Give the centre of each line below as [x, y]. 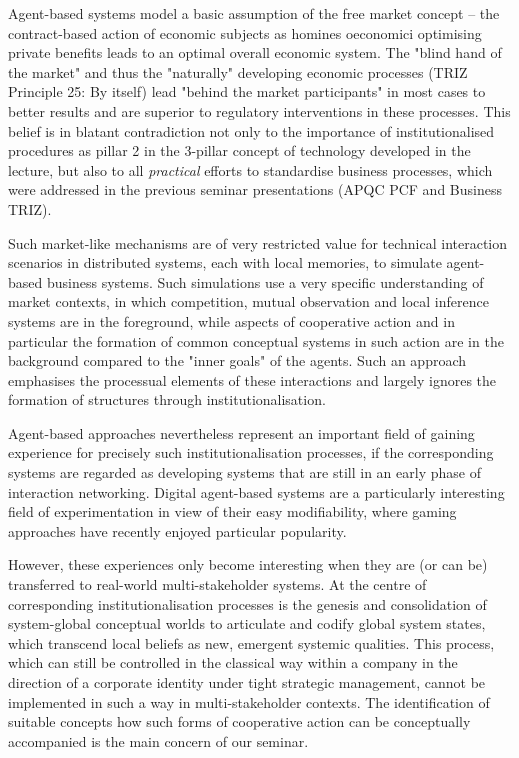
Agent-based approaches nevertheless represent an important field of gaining [241, 432]
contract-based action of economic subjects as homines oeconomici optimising [245, 32]
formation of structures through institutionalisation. [167, 399]
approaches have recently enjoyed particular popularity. [177, 530]
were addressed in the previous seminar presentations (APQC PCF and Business [255, 189]
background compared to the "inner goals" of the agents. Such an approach [237, 360]
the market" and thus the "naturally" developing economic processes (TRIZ [238, 71]
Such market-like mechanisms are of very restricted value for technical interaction [258, 242]
